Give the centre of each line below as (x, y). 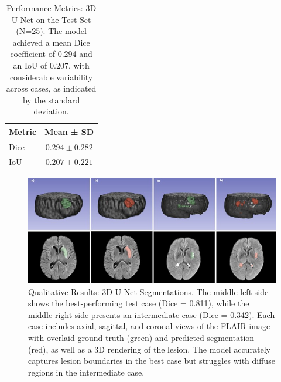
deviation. (51, 111)
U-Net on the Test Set (51, 19)
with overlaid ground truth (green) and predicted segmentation (141, 337)
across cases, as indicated (51, 88)
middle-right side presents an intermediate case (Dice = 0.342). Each (152, 314)
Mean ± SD (69, 131)
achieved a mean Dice (51, 42)
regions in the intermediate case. (86, 372)
